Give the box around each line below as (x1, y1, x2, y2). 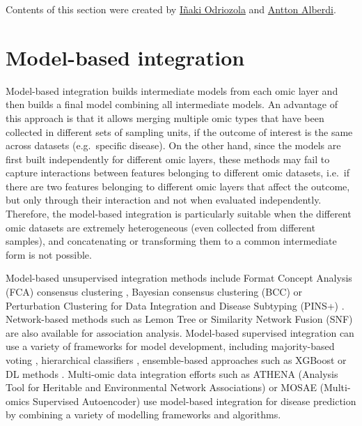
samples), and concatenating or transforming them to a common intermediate (6, 234, 337, 248)
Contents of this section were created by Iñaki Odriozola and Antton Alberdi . (6, 2, 336, 16)
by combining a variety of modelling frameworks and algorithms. (6, 407, 281, 422)
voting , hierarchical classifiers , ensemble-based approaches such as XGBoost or (6, 353, 347, 367)
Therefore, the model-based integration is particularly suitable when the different (6, 206, 352, 221)
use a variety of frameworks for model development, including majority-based (6, 339, 335, 353)
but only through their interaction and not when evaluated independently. (6, 192, 322, 207)
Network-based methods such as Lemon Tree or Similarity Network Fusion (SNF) (6, 312, 353, 326)
